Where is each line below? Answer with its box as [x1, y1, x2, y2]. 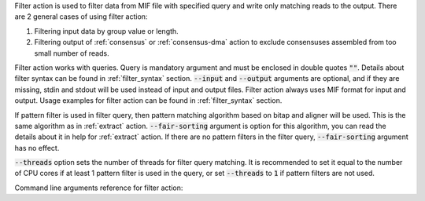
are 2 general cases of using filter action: [14, 12, 148, 21]
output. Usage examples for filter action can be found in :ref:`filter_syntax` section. [14, 96, 283, 105]
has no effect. [14, 143, 60, 152]
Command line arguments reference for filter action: [14, 183, 183, 192]
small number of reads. [34, 48, 109, 58]
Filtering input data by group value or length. [34, 26, 179, 35]
